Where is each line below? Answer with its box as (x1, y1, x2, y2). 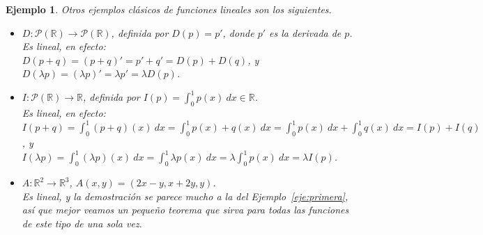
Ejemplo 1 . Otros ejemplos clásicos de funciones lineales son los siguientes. (6, 2, 332, 16)
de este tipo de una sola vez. (22, 216, 142, 230)
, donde (222, 25, 254, 40)
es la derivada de (269, 25, 342, 40)
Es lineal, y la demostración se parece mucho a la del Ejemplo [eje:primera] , (22, 188, 348, 203)
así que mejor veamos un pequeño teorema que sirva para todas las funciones (22, 202, 349, 217)
